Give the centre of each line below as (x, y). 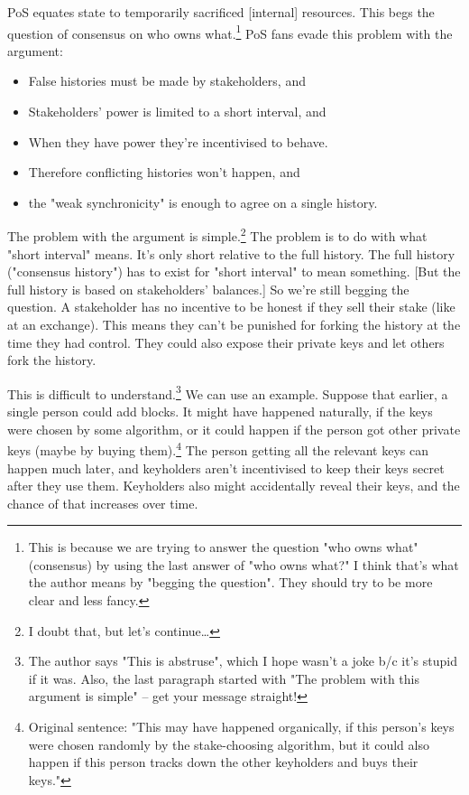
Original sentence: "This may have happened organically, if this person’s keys (241, 727)
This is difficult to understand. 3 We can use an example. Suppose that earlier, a (228, 392)
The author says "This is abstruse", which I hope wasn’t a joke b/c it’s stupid (243, 661)
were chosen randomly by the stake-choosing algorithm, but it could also (229, 744)
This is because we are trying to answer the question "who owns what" (223, 547)
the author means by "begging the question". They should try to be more (230, 582)
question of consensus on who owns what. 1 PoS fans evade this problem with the (230, 32)
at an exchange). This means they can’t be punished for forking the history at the (234, 325)
